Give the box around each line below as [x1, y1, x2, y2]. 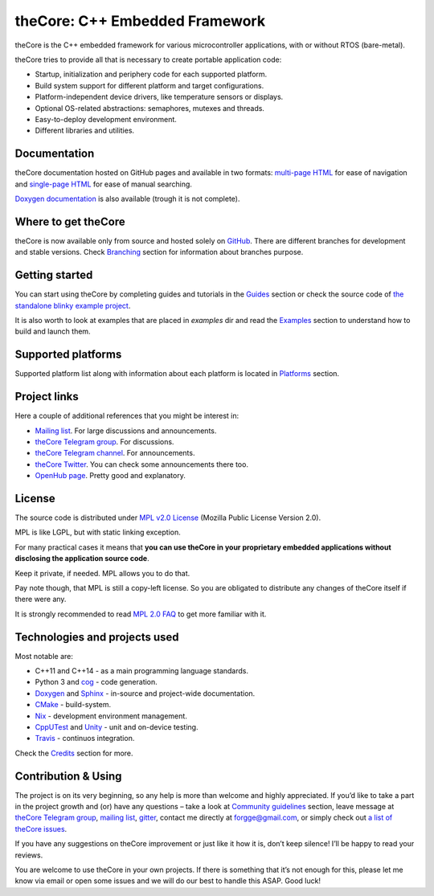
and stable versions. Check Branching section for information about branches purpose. [14, 248, 304, 257]
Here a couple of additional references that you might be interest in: [14, 411, 240, 421]
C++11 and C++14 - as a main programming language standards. [35, 666, 249, 676]
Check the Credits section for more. [14, 748, 133, 758]
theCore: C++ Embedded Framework [14, 12, 265, 30]
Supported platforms [14, 348, 122, 362]
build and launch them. [14, 326, 92, 337]
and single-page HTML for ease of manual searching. [14, 179, 193, 189]
